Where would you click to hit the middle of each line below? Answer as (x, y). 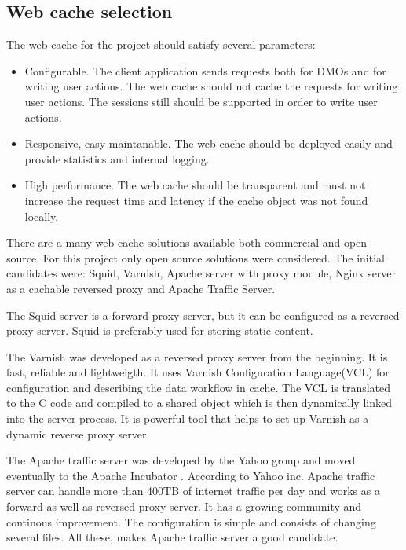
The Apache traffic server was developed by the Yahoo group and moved (181, 460)
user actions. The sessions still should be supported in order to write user (201, 101)
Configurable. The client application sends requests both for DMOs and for (205, 70)
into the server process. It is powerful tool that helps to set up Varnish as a (188, 418)
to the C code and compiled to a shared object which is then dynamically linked (199, 403)
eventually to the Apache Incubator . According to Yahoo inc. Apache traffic (191, 475)
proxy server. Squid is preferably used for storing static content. (160, 330)
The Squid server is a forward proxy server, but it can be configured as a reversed (203, 315)
